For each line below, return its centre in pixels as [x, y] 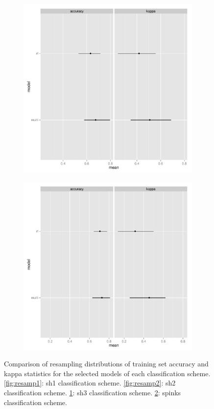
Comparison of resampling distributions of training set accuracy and [106, 364]
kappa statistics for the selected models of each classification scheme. [107, 373]
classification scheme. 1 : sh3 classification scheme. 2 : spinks [93, 392]
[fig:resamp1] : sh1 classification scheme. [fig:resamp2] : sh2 [90, 383]
